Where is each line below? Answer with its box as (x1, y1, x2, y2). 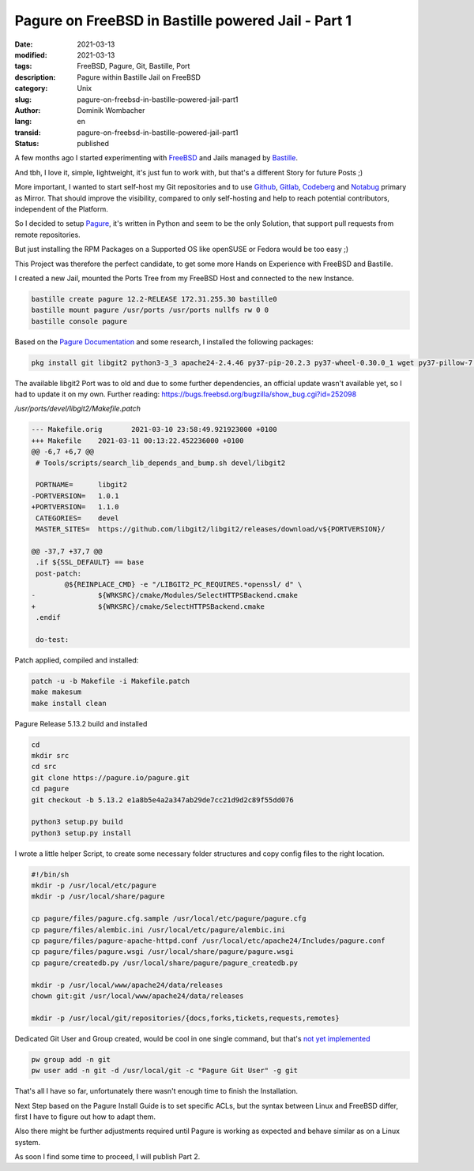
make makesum (31, 688, 82, 696)
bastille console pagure (31, 317, 128, 325)
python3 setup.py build (31, 817, 124, 827)
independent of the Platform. (14, 205, 108, 214)
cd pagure (31, 784, 70, 794)
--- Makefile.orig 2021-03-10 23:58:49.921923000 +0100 (31, 425, 277, 434)
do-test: (36, 635, 70, 644)
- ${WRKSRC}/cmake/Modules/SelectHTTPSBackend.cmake (31, 591, 299, 600)
